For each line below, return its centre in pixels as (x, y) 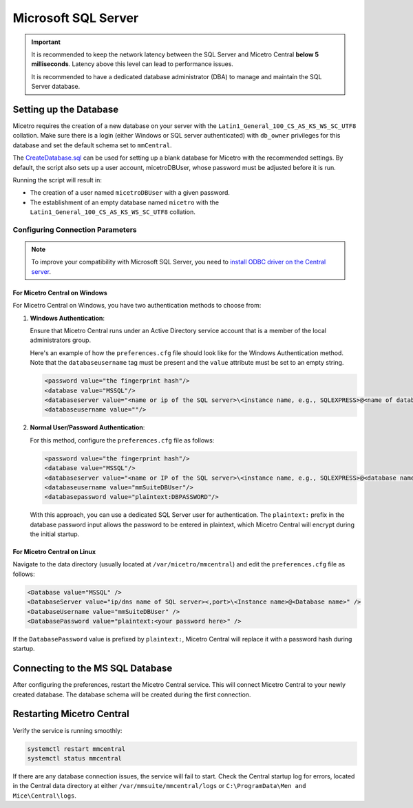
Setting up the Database (66, 109)
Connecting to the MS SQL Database (93, 669)
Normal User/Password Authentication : (87, 427)
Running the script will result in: (57, 180)
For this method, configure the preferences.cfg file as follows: (122, 440)
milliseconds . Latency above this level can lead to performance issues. (133, 64)
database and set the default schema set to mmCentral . (92, 145)
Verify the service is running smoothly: (67, 730)
